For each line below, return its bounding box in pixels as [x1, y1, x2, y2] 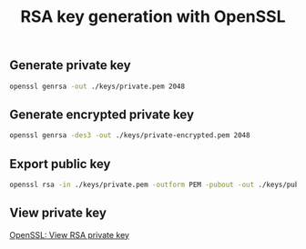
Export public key [9, 156, 111, 172]
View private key [9, 205, 107, 221]
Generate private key [9, 57, 131, 74]
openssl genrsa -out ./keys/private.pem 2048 [9, 82, 185, 91]
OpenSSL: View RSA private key [9, 229, 130, 240]
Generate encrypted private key [9, 106, 194, 122]
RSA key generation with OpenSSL [20, 6, 286, 27]
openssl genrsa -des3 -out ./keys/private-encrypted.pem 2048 [9, 131, 250, 140]
